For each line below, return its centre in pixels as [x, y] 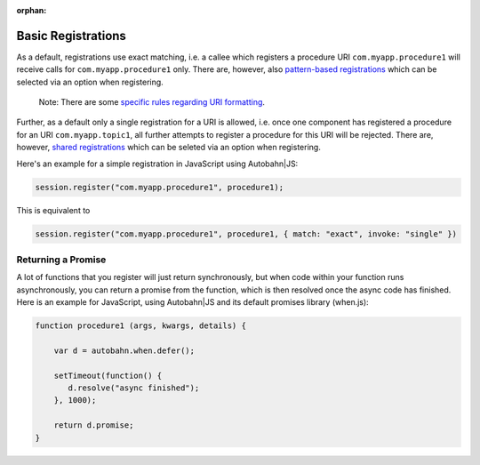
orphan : [32, 10]
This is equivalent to [53, 210]
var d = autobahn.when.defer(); [124, 350]
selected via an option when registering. [90, 82]
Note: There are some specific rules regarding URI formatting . [152, 102]
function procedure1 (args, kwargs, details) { [140, 326]
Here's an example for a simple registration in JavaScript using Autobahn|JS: [157, 164]
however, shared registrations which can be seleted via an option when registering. [169, 148]
